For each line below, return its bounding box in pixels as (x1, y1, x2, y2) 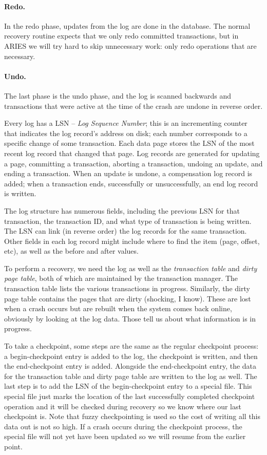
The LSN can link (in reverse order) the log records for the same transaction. (4, 225, 247, 236)
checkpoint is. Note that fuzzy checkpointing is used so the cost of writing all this (4, 411, 261, 422)
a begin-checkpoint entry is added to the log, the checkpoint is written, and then (4, 350, 258, 361)
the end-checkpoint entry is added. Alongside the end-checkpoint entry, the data (4, 361, 257, 371)
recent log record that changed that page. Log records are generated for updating (4, 147, 260, 158)
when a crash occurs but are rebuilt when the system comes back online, (4, 303, 232, 314)
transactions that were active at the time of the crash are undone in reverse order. (4, 100, 263, 111)
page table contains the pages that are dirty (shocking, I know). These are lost (4, 293, 251, 304)
